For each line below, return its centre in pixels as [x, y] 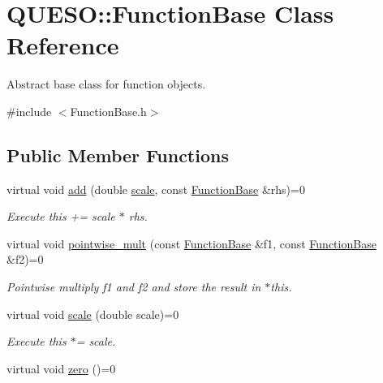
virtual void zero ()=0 [61, 368]
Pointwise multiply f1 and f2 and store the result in [134, 287]
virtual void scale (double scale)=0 [93, 314]
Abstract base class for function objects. [106, 84]
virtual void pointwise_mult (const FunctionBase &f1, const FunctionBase [191, 243]
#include [29, 111]
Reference [63, 45]
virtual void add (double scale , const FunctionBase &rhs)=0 [156, 189]
